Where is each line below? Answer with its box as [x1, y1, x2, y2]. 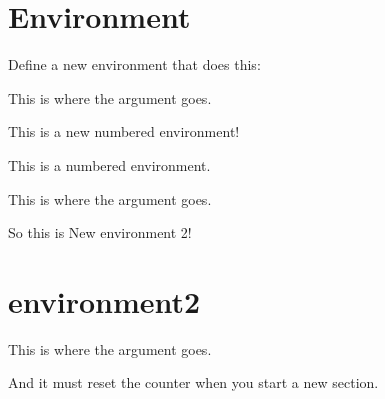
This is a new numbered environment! [8, 121, 240, 142]
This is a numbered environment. [8, 154, 211, 175]
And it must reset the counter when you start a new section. [8, 372, 379, 393]
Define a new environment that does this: [8, 54, 261, 75]
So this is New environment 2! [8, 222, 192, 243]
